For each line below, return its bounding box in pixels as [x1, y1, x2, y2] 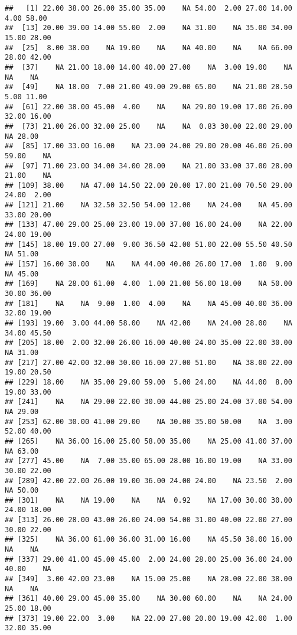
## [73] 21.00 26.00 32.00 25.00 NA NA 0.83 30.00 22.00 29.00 [5, 122, 292, 131]
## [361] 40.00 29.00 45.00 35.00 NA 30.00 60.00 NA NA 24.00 [5, 594, 292, 603]
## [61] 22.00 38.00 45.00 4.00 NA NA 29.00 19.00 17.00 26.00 [5, 102, 292, 111]
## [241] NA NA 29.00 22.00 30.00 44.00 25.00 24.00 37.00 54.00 [5, 398, 292, 406]
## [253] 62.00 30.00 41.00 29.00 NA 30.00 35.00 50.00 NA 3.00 [5, 417, 292, 426]
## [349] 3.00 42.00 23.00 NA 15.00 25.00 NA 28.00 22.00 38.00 [5, 575, 292, 584]
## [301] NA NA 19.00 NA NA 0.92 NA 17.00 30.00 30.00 [5, 496, 292, 504]
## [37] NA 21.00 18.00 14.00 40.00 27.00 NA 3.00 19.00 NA [5, 63, 292, 71]
